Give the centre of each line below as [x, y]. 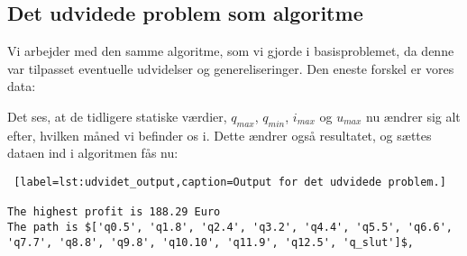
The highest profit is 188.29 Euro [114, 212]
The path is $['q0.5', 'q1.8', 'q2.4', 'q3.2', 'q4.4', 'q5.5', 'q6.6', [230, 227]
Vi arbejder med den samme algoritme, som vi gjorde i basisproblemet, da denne [231, 51]
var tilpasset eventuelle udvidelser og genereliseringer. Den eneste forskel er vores [231, 68]
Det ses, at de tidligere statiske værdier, [117, 116]
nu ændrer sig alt [413, 116]
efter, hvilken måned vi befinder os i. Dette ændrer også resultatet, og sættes [220, 135]
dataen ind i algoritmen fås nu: [93, 153]
